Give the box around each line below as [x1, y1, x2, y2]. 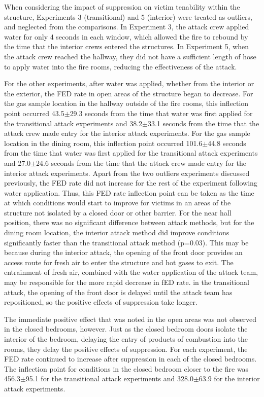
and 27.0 [4, 157, 31, 168]
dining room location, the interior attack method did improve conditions [4, 227, 229, 238]
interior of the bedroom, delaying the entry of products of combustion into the [4, 334, 248, 344]
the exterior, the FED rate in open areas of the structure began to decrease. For [4, 88, 253, 98]
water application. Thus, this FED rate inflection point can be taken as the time [4, 187, 254, 198]
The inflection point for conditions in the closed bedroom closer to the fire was [4, 363, 249, 374]
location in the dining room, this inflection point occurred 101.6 [4, 137, 203, 148]
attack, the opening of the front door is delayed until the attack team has [4, 286, 233, 297]
